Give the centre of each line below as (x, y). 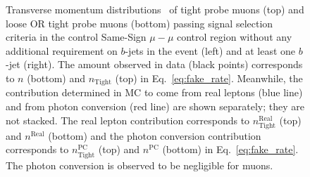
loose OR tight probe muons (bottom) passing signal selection (139, 23)
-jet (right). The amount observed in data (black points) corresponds (154, 64)
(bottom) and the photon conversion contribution (155, 135)
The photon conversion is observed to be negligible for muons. (139, 165)
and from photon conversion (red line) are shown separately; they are (155, 106)
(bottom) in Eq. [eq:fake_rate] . (230, 149)
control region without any (234, 37)
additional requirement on (62, 50)
